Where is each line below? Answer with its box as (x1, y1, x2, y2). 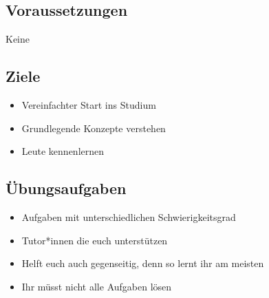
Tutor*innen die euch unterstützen (21, 233, 168, 247)
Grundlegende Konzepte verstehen (21, 120, 166, 135)
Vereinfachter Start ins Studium (21, 98, 156, 111)
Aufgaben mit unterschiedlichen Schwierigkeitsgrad (21, 209, 236, 224)
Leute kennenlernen (21, 144, 105, 158)
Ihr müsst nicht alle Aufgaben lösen (21, 279, 172, 293)
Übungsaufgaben (6, 178, 127, 199)
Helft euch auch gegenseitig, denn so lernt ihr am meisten (21, 256, 264, 270)
